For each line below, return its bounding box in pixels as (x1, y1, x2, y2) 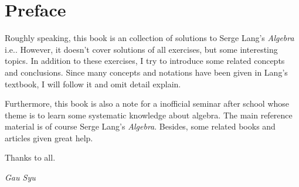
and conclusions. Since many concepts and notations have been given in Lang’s (5, 66, 288, 78)
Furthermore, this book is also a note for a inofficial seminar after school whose (5, 97, 290, 110)
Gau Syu (5, 171, 36, 183)
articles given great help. (5, 131, 93, 144)
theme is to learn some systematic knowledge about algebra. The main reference (5, 108, 293, 121)
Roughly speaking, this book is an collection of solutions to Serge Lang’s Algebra (5, 32, 294, 44)
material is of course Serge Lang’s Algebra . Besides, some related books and (5, 120, 276, 132)
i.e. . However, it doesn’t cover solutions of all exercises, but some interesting (5, 43, 278, 55)
